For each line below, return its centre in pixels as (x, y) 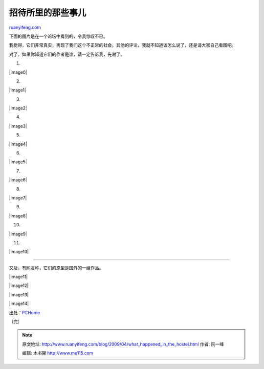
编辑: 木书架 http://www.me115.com (58, 353)
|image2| (18, 108)
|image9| (18, 234)
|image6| (18, 180)
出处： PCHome (24, 312)
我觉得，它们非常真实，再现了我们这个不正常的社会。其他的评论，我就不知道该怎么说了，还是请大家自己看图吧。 (122, 45)
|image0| (18, 72)
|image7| (18, 197)
